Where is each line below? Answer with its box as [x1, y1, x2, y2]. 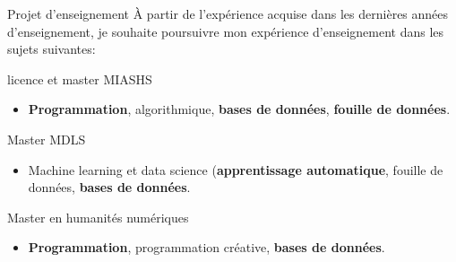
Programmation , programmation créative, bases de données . [28, 238, 385, 257]
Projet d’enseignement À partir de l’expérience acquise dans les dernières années [7, 4, 449, 22]
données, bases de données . [28, 178, 191, 196]
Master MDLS [7, 129, 86, 148]
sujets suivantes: [7, 39, 96, 58]
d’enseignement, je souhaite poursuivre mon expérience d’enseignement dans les [7, 22, 444, 40]
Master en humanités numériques [7, 207, 189, 226]
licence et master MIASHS [7, 69, 152, 88]
